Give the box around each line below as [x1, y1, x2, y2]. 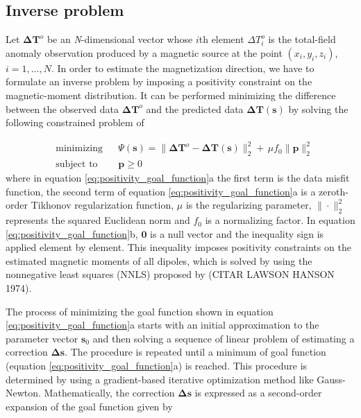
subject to [56, 159, 98, 170]
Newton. [6, 385, 41, 400]
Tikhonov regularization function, [31, 198, 174, 212]
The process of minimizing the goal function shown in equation [6, 304, 274, 318]
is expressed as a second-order [194, 385, 322, 400]
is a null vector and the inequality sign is [150, 226, 324, 241]
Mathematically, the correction [44, 385, 175, 400]
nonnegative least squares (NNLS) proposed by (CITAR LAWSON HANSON [6, 267, 335, 281]
